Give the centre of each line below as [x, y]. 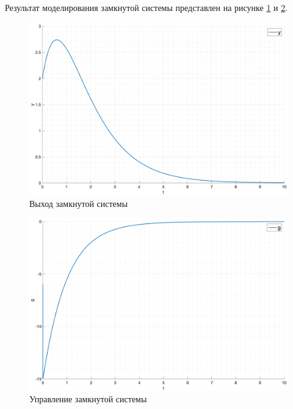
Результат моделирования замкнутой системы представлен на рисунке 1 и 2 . [146, 7]
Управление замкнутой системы [88, 399]
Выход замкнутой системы [79, 203]
